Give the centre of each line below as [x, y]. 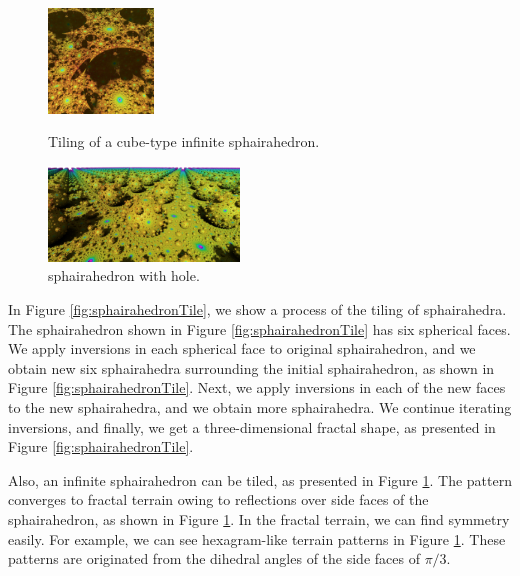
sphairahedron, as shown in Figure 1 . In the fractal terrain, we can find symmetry [259, 518]
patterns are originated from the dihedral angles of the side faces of [214, 558]
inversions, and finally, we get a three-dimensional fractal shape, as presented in [252, 426]
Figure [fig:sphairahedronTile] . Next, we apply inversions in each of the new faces [257, 387]
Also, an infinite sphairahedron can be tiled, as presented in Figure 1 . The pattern [260, 479]
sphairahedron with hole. [124, 275]
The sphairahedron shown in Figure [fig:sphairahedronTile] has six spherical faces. [259, 328]
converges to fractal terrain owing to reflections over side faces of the [218, 499]
